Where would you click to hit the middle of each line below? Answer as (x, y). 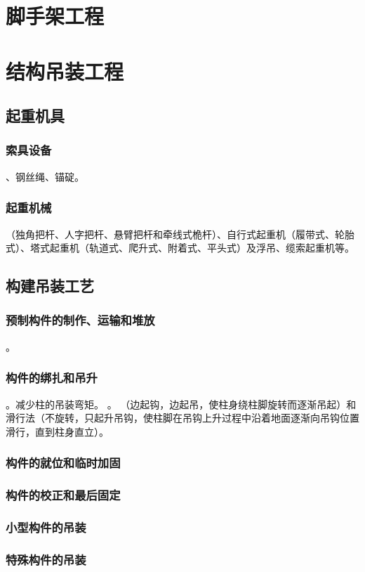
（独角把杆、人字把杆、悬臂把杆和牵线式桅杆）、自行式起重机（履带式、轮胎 (180, 234)
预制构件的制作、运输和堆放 (80, 320)
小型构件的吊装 (46, 527)
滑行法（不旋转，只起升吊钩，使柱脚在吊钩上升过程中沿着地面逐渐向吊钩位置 (182, 418)
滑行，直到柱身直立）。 (57, 431)
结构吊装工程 (65, 71)
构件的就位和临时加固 (63, 463)
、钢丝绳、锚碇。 (45, 176)
